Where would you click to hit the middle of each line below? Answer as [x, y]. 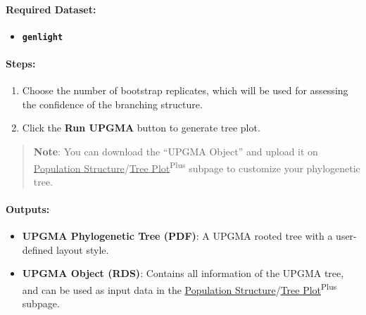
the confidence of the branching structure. [112, 104]
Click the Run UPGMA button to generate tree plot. [141, 128]
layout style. [83, 249]
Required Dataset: [51, 9]
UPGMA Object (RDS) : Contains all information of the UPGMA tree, [183, 273]
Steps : [21, 64]
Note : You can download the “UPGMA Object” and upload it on [176, 152]
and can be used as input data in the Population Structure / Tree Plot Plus [179, 289]
